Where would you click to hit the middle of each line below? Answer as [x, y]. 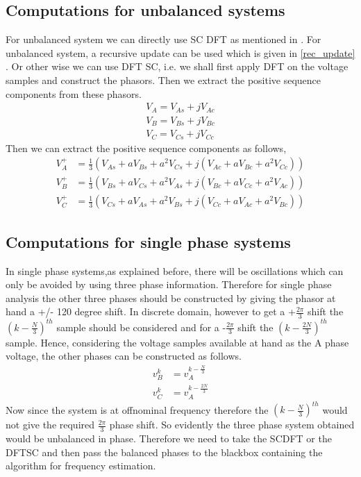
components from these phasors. [74, 93]
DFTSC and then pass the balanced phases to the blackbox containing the [164, 452]
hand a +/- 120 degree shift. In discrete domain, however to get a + [151, 311]
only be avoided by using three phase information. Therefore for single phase [169, 284]
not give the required [50, 425]
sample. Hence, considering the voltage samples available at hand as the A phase [177, 342]
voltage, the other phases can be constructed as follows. [124, 356]
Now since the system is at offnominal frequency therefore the [137, 409]
